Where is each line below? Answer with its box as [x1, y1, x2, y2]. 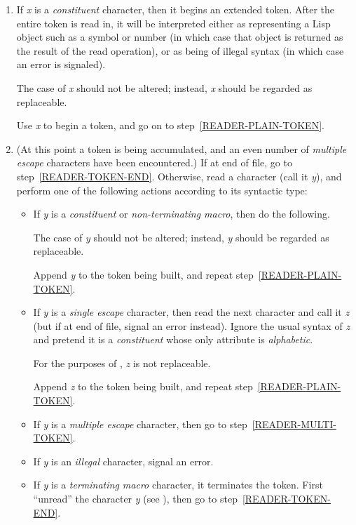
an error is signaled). [16, 57, 106, 72]
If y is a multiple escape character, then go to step [33, 416, 247, 431]
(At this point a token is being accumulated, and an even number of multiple [16, 141, 347, 156]
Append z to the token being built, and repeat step [33, 379, 253, 394]
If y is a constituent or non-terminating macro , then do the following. [33, 206, 330, 221]
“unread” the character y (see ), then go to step [33, 491, 238, 506]
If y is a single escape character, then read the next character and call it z [33, 305, 350, 319]
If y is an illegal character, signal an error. [33, 453, 214, 468]
